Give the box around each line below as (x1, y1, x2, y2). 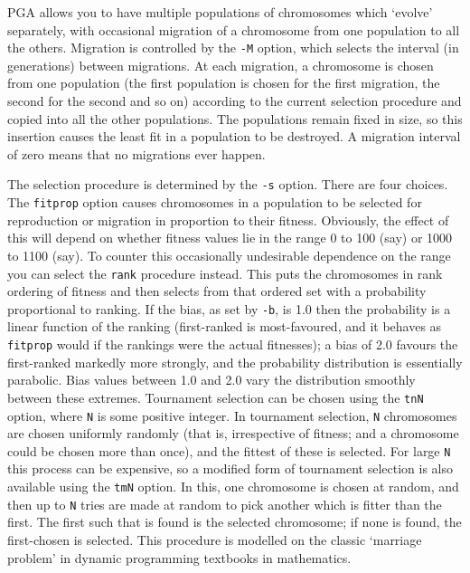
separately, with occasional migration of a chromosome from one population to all (7, 20, 460, 39)
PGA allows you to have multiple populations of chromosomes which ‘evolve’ (7, 3, 433, 21)
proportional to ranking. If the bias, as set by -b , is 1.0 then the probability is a (7, 299, 451, 318)
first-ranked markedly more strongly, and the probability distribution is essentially (7, 352, 463, 371)
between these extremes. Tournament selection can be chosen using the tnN (7, 387, 424, 406)
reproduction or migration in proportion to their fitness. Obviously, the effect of (7, 210, 449, 229)
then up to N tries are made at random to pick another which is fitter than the (7, 494, 442, 513)
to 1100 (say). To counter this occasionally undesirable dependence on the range (7, 245, 451, 264)
